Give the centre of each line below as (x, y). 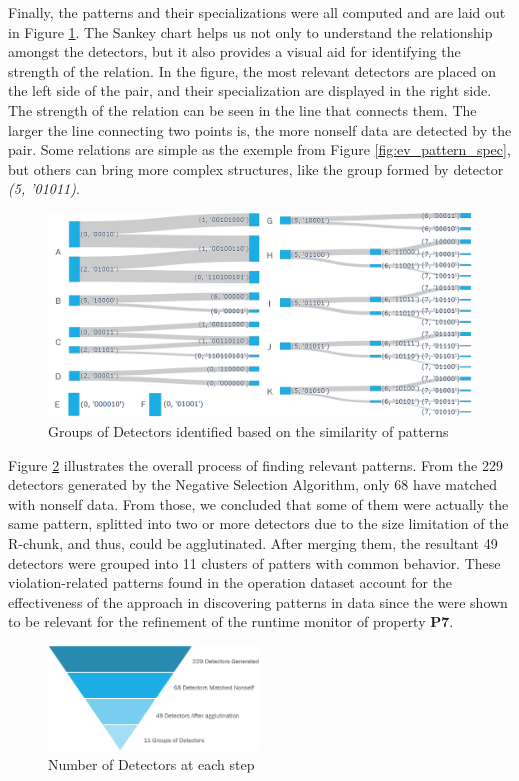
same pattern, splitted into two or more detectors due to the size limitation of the (258, 523)
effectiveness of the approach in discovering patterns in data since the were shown (258, 601)
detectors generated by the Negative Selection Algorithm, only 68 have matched (252, 484)
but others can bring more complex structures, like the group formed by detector (256, 168)
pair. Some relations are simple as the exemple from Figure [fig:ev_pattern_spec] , (259, 149)
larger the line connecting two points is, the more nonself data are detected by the (260, 129)
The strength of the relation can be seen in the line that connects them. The (242, 109)
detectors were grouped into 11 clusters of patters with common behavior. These (254, 562)
